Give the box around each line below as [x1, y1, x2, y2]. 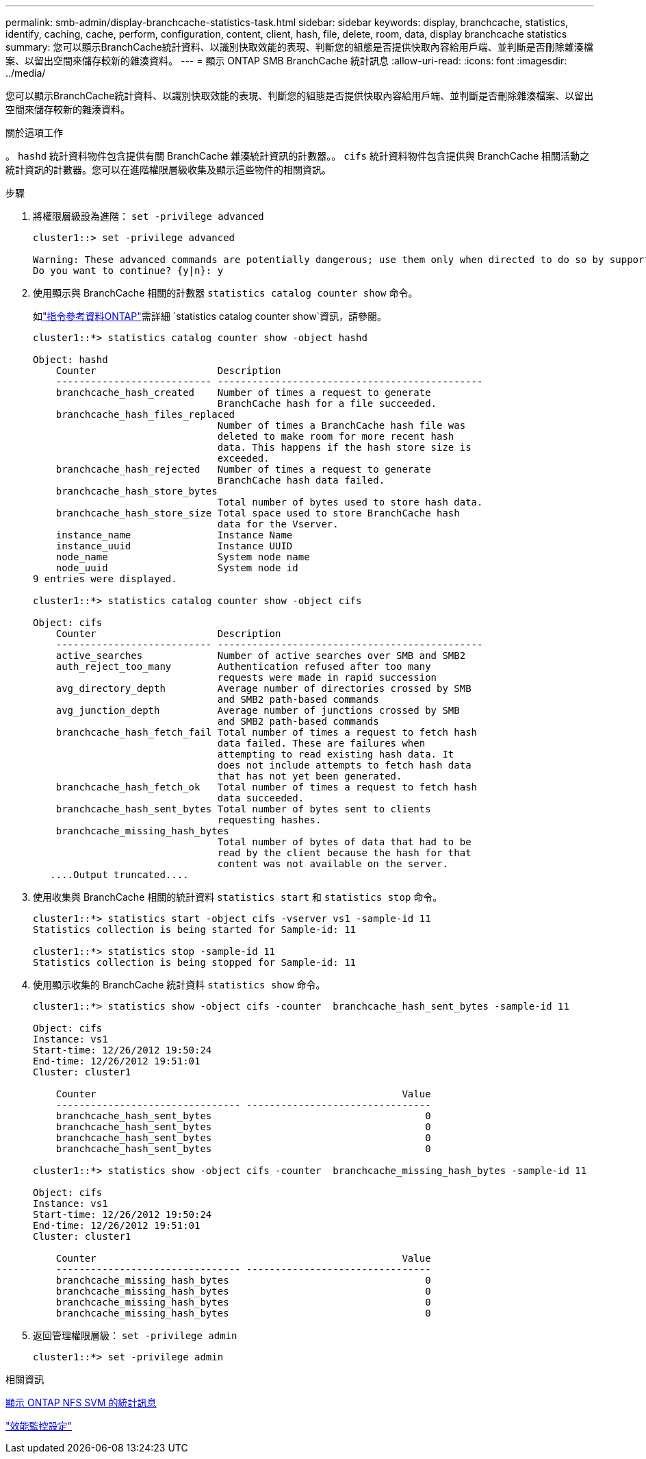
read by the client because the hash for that [217, 847, 471, 858]
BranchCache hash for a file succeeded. [217, 398, 437, 409]
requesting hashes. [217, 814, 322, 825]
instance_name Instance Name [55, 529, 293, 540]
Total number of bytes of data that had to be [217, 836, 471, 847]
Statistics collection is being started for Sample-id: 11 [33, 924, 357, 935]
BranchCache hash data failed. [217, 475, 385, 486]
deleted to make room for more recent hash [217, 431, 454, 442]
